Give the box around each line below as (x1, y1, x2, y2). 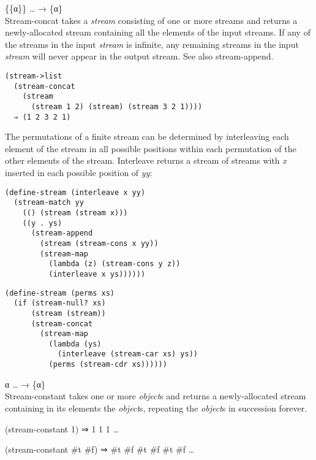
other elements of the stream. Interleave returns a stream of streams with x (5, 154, 287, 167)
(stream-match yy (13, 198, 84, 207)
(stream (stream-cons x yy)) (40, 239, 159, 248)
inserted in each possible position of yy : (5, 166, 152, 179)
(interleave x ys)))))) (48, 269, 146, 278)
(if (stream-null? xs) (13, 299, 106, 308)
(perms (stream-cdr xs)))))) (48, 360, 167, 369)
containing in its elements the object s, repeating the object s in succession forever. (5, 401, 307, 414)
